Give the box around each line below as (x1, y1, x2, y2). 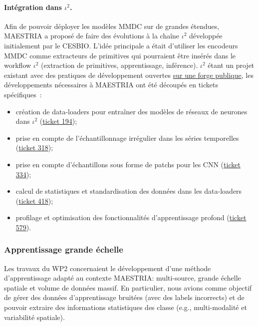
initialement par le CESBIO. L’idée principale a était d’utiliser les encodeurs (4, 40, 238, 50)
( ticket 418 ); (15, 195, 53, 206)
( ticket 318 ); (15, 142, 53, 153)
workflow (4, 60, 31, 70)
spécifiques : (4, 89, 42, 99)
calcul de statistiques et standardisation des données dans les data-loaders (15, 186, 242, 196)
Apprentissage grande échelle (4, 243, 123, 256)
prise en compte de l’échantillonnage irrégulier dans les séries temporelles (15, 132, 239, 143)
